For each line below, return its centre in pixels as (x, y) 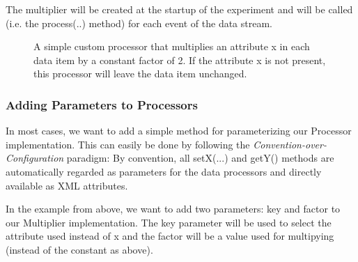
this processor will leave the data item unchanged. (140, 74)
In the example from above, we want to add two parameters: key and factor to (173, 209)
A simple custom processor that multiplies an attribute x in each (172, 46)
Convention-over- (290, 144)
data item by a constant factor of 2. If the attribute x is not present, (180, 60)
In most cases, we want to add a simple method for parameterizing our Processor (179, 131)
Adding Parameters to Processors (102, 104)
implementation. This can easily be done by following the (128, 144)
